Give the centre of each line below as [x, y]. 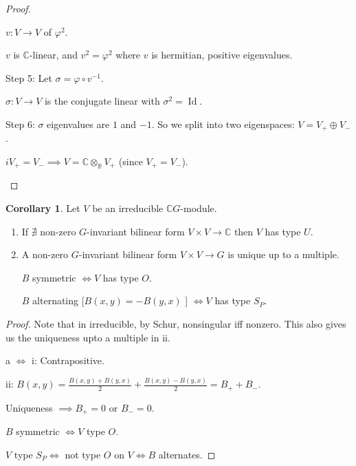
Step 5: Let [29, 77]
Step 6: [20, 124]
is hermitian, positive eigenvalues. [222, 55]
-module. [199, 208]
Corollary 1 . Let [43, 208]
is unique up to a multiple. [283, 254]
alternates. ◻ [187, 454]
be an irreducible [128, 208]
